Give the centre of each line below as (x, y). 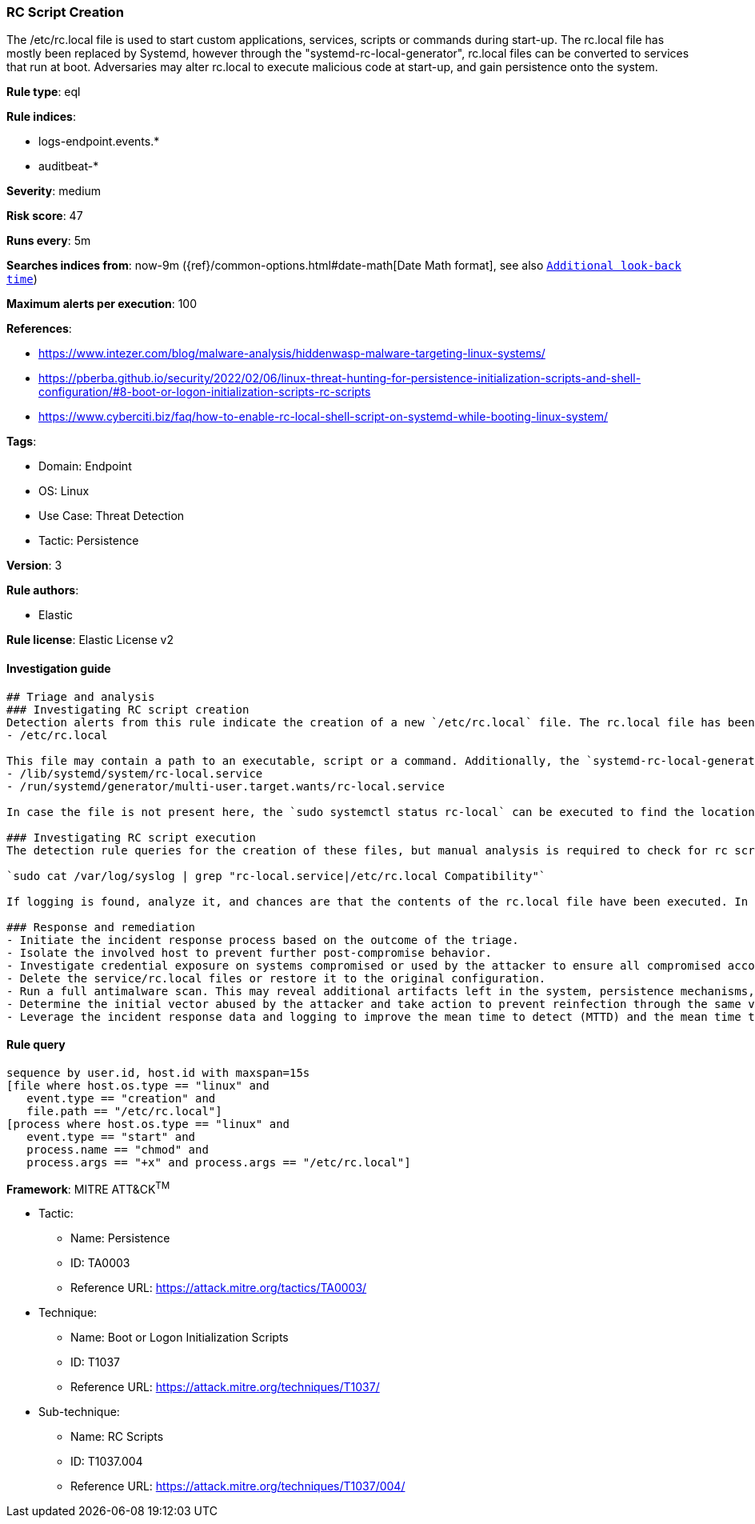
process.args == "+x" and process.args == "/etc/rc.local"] (219, 1162)
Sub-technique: (79, 1412)
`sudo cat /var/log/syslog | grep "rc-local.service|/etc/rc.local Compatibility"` (276, 876)
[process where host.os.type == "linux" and (148, 1124)
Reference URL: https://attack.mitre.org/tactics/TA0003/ (219, 1288)
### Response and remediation (101, 927)
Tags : (22, 442)
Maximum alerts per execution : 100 (102, 304)
